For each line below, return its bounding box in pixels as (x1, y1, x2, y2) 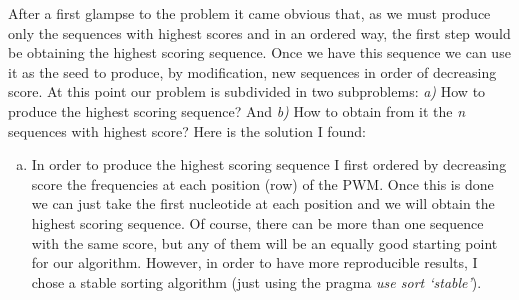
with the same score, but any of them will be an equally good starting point (31, 232, 498, 253)
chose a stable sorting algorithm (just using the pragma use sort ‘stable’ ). (31, 271, 482, 292)
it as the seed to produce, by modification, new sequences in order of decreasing (8, 61, 497, 82)
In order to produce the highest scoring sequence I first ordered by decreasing (31, 154, 507, 175)
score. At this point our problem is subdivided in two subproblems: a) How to (8, 81, 486, 102)
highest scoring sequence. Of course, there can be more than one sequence (31, 212, 484, 233)
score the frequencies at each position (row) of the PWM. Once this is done (31, 173, 494, 194)
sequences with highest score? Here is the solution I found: (8, 120, 366, 141)
